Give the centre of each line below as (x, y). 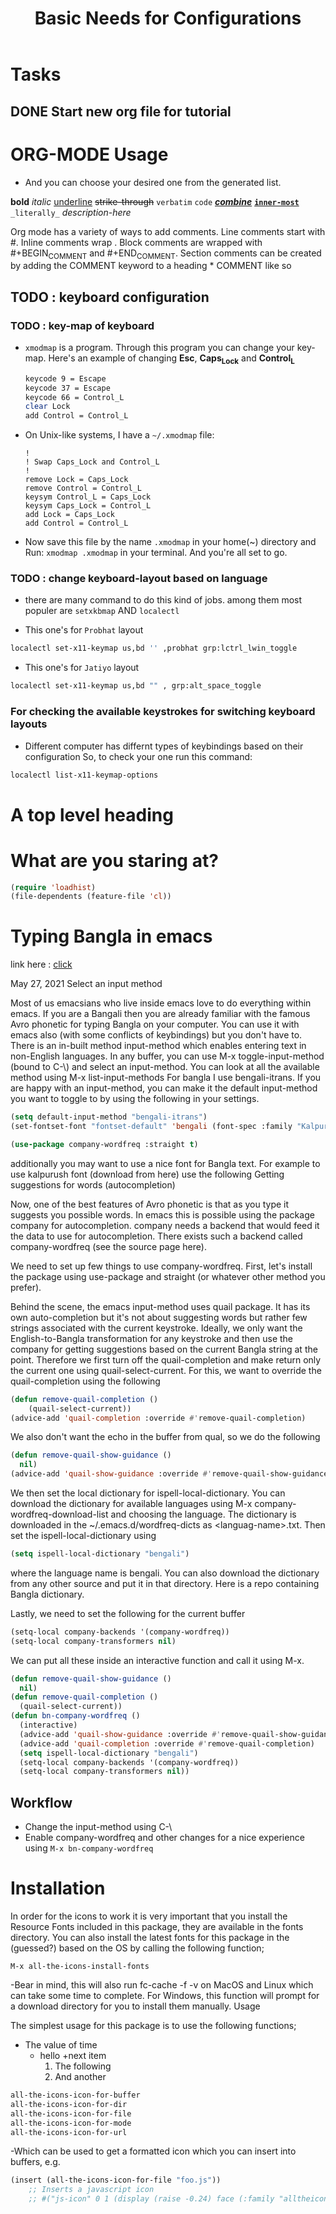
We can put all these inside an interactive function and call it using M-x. (157, 1660)
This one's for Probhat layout (84, 630)
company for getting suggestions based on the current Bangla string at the (164, 1349)
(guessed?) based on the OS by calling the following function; (137, 1948)
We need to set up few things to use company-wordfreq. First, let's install (161, 1266)
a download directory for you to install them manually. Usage (135, 2006)
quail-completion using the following (85, 1381)
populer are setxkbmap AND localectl (102, 611)
